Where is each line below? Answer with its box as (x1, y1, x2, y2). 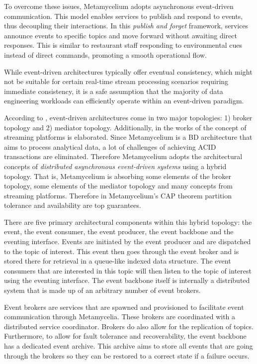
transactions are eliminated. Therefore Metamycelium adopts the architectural (4, 151, 243, 162)
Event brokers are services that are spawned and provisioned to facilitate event (4, 301, 244, 312)
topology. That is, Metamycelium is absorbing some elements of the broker (4, 171, 232, 181)
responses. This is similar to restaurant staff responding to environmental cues (4, 40, 242, 50)
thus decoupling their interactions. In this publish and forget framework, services (4, 20, 249, 31)
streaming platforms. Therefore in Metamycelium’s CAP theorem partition (4, 190, 232, 200)
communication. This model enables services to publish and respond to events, (4, 10, 243, 21)
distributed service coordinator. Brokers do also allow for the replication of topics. (4, 321, 254, 331)
